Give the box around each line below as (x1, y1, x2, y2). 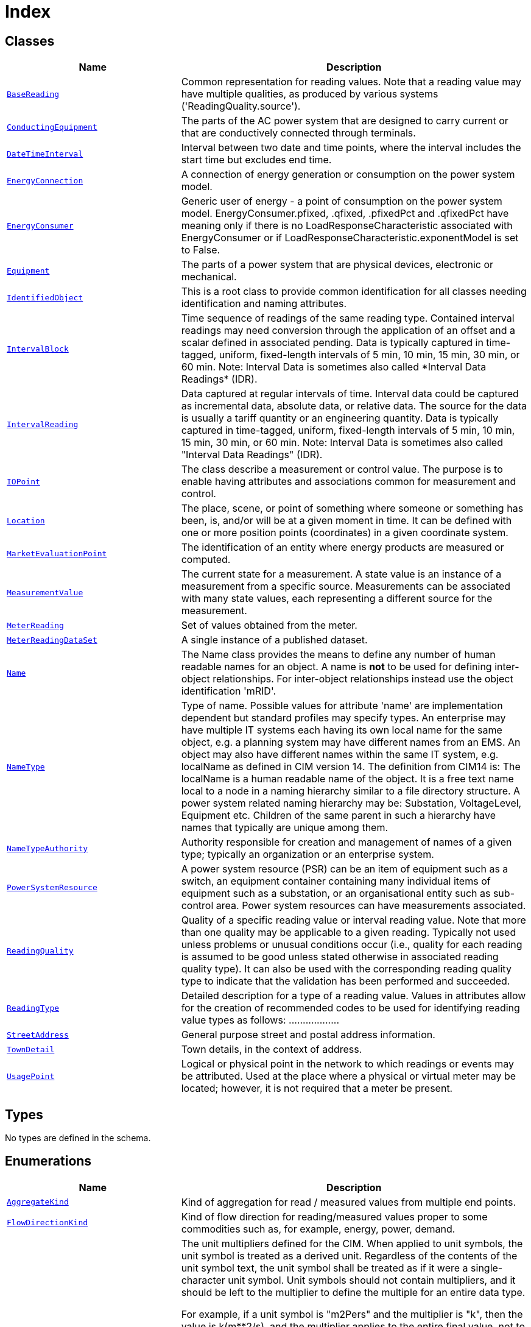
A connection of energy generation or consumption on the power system (181, 168, 515, 181)
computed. (181, 553, 231, 566)
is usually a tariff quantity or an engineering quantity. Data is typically (181, 412, 499, 425)
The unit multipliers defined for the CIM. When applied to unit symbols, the (181, 1237, 523, 1250)
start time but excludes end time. (181, 154, 332, 166)
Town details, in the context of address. (181, 1043, 362, 1056)
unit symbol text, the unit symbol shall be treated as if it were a (181, 1261, 468, 1274)
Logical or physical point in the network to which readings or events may (181, 1058, 514, 1070)
